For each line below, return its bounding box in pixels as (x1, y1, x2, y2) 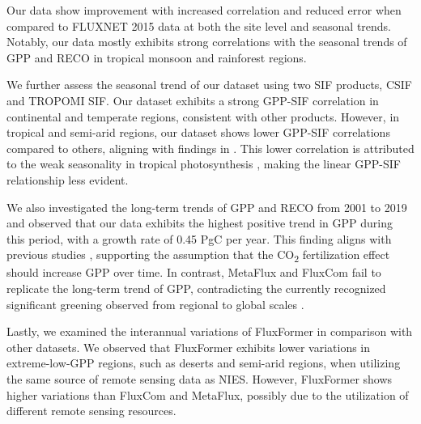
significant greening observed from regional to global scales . (6, 295, 304, 312)
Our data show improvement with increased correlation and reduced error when (6, 2, 402, 18)
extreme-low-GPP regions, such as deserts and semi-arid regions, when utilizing (6, 354, 401, 371)
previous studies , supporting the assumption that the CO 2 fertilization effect (6, 246, 390, 265)
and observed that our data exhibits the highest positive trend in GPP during (6, 214, 393, 231)
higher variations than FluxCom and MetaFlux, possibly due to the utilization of (6, 386, 409, 403)
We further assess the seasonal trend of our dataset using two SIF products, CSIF (6, 76, 412, 93)
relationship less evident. (6, 171, 129, 188)
